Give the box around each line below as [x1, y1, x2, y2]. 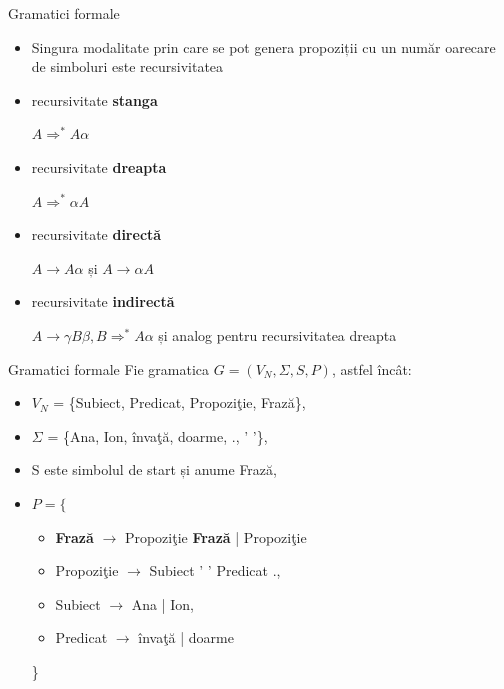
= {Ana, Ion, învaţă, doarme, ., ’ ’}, [47, 425, 268, 446]
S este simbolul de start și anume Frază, [31, 459, 277, 480]
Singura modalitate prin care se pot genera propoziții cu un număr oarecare [31, 36, 496, 57]
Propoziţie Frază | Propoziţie [124, 526, 307, 547]
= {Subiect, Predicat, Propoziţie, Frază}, [53, 392, 306, 413]
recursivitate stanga [31, 89, 158, 110]
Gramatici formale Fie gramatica [8, 358, 210, 379]
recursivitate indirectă [31, 291, 175, 312]
